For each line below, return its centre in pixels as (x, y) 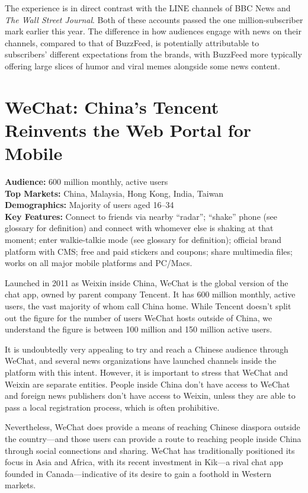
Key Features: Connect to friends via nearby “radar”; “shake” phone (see (141, 216)
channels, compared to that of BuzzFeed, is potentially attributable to (132, 42)
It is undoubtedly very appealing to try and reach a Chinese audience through (147, 349)
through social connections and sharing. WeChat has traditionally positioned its (150, 450)
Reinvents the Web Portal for (128, 129)
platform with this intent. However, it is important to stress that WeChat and (147, 372)
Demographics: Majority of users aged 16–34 (89, 205)
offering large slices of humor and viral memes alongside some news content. (142, 65)
